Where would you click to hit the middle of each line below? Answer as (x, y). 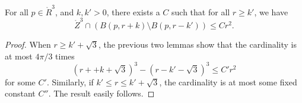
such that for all (201, 11)
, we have (271, 11)
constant (20, 93)
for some (20, 82)
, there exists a (133, 11)
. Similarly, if (70, 82)
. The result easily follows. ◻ (101, 93)
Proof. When (28, 44)
